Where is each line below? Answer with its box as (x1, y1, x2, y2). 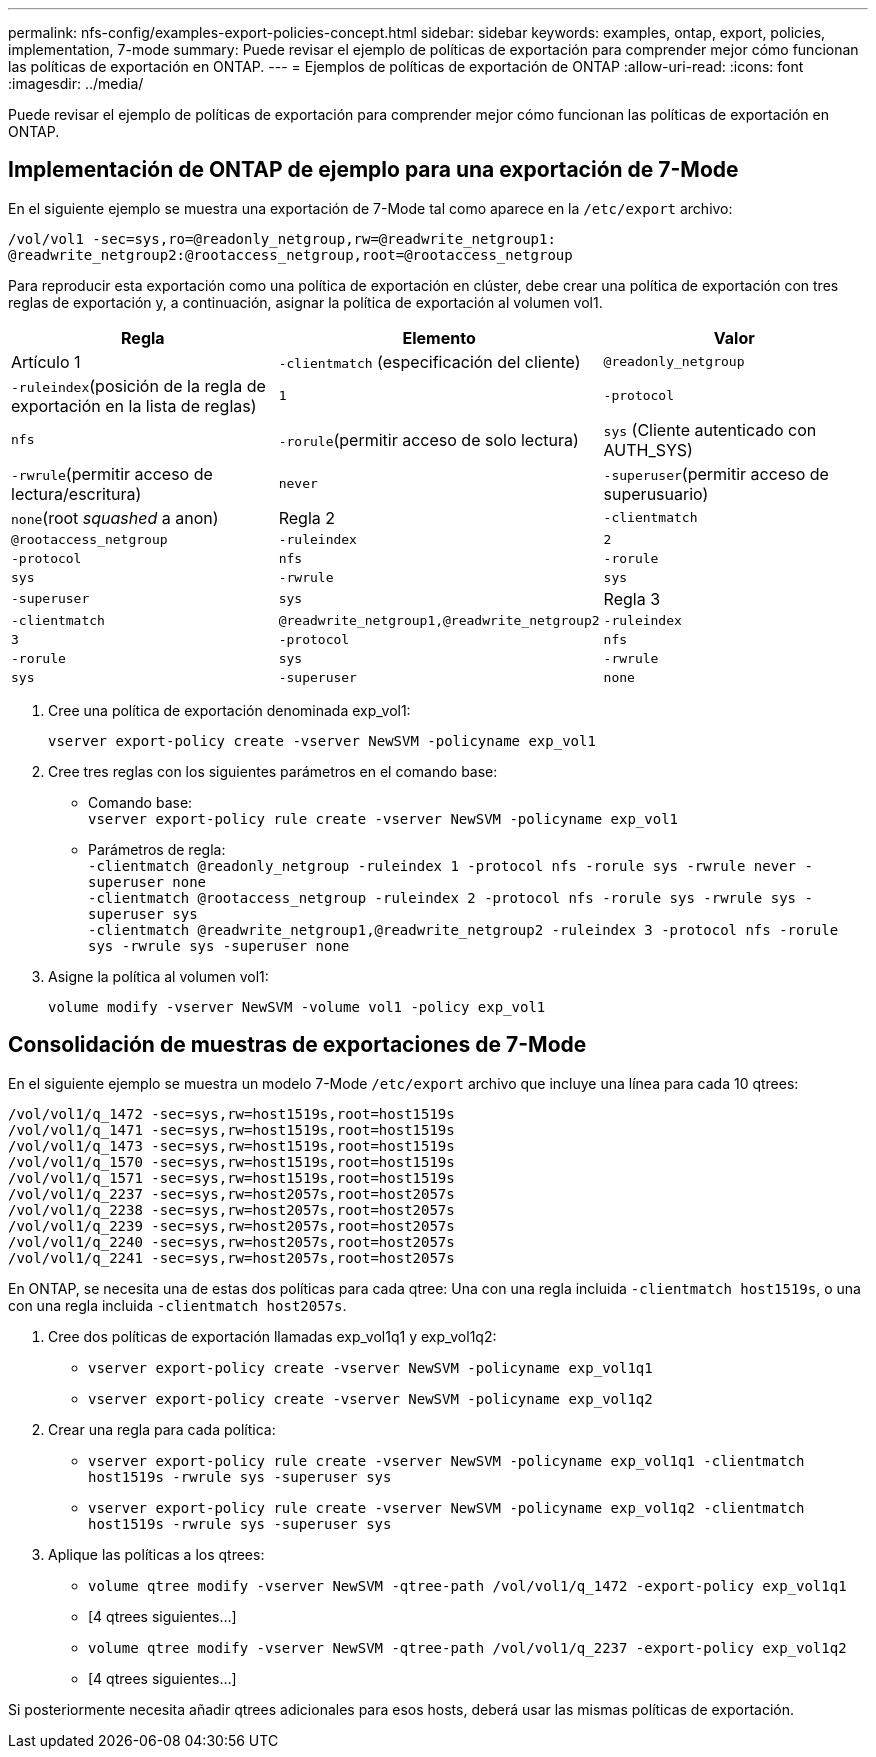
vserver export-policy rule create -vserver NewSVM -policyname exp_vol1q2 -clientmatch (88, 1499, 805, 1516)
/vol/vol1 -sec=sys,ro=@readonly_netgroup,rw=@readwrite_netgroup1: (8, 230, 556, 247)
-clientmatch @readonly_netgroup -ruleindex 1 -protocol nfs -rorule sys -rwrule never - (88, 857, 813, 874)
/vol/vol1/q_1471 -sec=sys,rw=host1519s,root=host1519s (8, 1121, 455, 1138)
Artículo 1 (11, 351, 81, 372)
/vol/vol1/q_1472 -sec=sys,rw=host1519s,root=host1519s (8, 1105, 455, 1122)
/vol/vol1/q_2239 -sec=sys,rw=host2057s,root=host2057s (8, 1217, 455, 1234)
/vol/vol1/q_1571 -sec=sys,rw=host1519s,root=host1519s (8, 1169, 455, 1186)
